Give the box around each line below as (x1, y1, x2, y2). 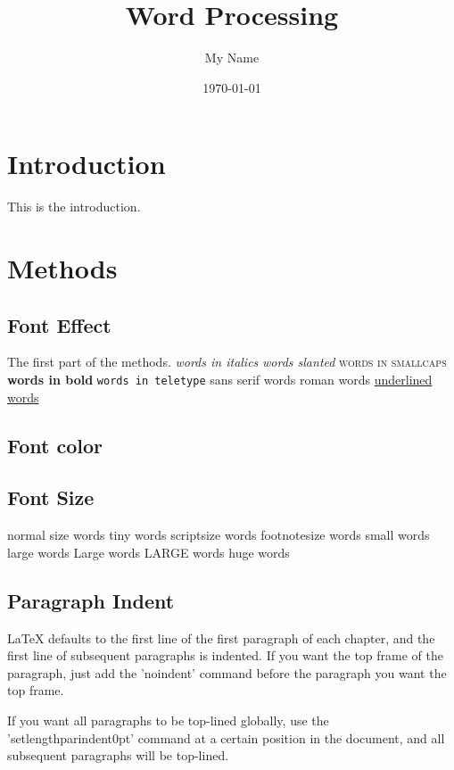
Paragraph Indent (7, 586, 175, 614)
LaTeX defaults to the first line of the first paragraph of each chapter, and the (7, 628, 435, 647)
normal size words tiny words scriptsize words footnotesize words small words (7, 526, 430, 544)
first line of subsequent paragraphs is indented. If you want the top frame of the (7, 646, 444, 665)
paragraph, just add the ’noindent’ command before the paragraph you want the (7, 663, 447, 682)
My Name (204, 48, 260, 67)
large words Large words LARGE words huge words (7, 542, 290, 561)
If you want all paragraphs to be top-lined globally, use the (7, 711, 329, 730)
